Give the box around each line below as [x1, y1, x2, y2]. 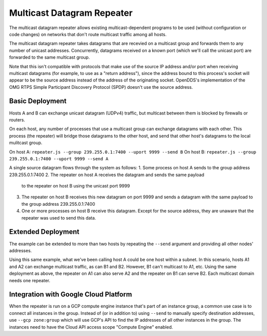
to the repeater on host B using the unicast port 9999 [21, 183, 131, 189]
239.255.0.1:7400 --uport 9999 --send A [9, 156, 109, 161]
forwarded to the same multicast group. [9, 54, 90, 60]
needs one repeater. [9, 277, 50, 283]
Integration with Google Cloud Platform [9, 290, 132, 299]
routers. [9, 116, 26, 123]
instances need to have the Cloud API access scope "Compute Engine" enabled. [9, 324, 173, 330]
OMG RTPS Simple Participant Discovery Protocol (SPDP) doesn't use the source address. [9, 84, 193, 90]
